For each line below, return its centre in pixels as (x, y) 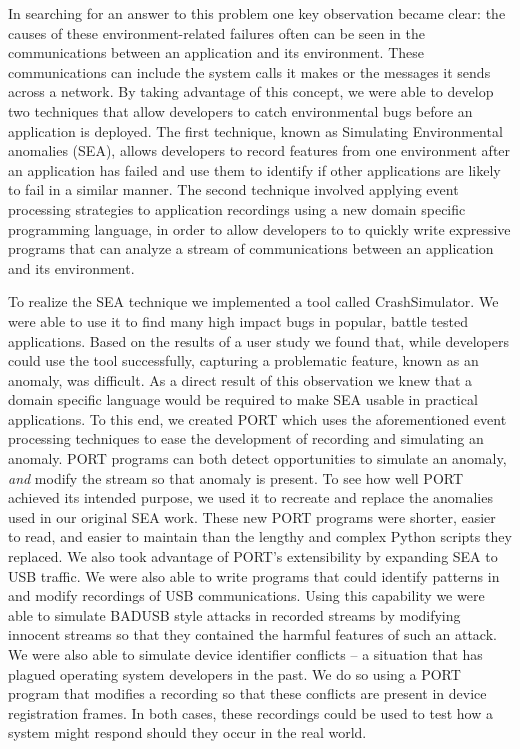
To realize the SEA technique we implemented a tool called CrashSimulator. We (253, 301)
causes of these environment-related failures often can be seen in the (216, 32)
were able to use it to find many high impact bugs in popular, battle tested (238, 320)
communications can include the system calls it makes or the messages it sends (249, 71)
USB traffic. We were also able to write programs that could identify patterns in (254, 575)
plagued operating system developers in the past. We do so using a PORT (234, 673)
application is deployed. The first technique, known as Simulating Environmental (255, 130)
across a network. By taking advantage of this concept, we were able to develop (251, 91)
